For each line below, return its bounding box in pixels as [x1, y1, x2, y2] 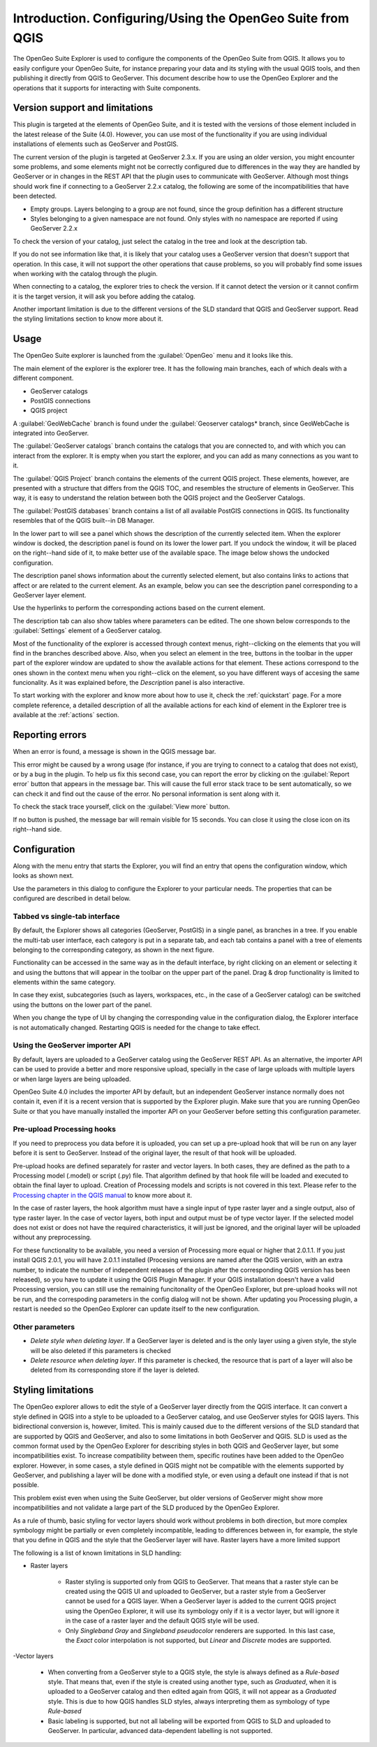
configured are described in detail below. [13, 894, 131, 902]
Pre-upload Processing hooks [13, 1124, 117, 1134]
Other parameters [13, 1321, 75, 1331]
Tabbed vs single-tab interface [13, 911, 120, 921]
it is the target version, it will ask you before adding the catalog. [13, 292, 195, 300]
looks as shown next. [13, 871, 74, 880]
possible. [13, 1481, 40, 1489]
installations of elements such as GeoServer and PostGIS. [13, 140, 179, 148]
